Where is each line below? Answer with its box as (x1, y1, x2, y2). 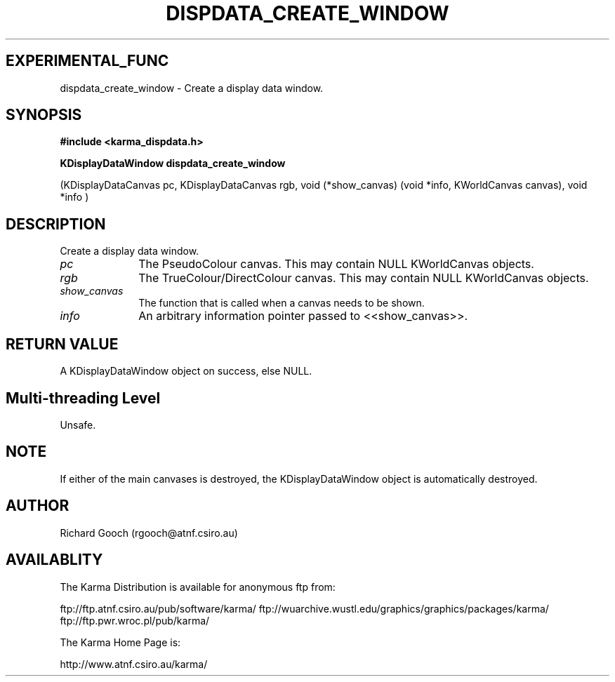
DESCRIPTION (6, 215, 106, 233)
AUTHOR (6, 497, 70, 515)
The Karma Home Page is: (60, 636, 181, 648)
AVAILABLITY (6, 551, 103, 569)
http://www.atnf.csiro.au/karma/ (60, 657, 208, 670)
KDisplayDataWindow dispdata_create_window (60, 157, 286, 170)
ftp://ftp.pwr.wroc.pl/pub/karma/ (60, 614, 210, 627)
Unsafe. (60, 418, 96, 431)
